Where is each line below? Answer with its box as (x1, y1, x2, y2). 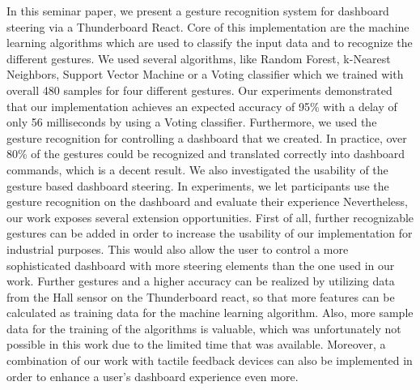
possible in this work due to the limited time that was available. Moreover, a (6, 336, 386, 353)
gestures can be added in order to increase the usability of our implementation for (6, 225, 413, 242)
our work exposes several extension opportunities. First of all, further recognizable (6, 208, 414, 225)
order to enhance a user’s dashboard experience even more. (6, 367, 299, 384)
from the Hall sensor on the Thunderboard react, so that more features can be (6, 288, 395, 305)
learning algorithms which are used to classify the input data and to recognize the (6, 34, 413, 51)
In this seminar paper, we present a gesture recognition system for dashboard (6, 2, 389, 19)
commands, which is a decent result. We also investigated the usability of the (6, 161, 388, 178)
